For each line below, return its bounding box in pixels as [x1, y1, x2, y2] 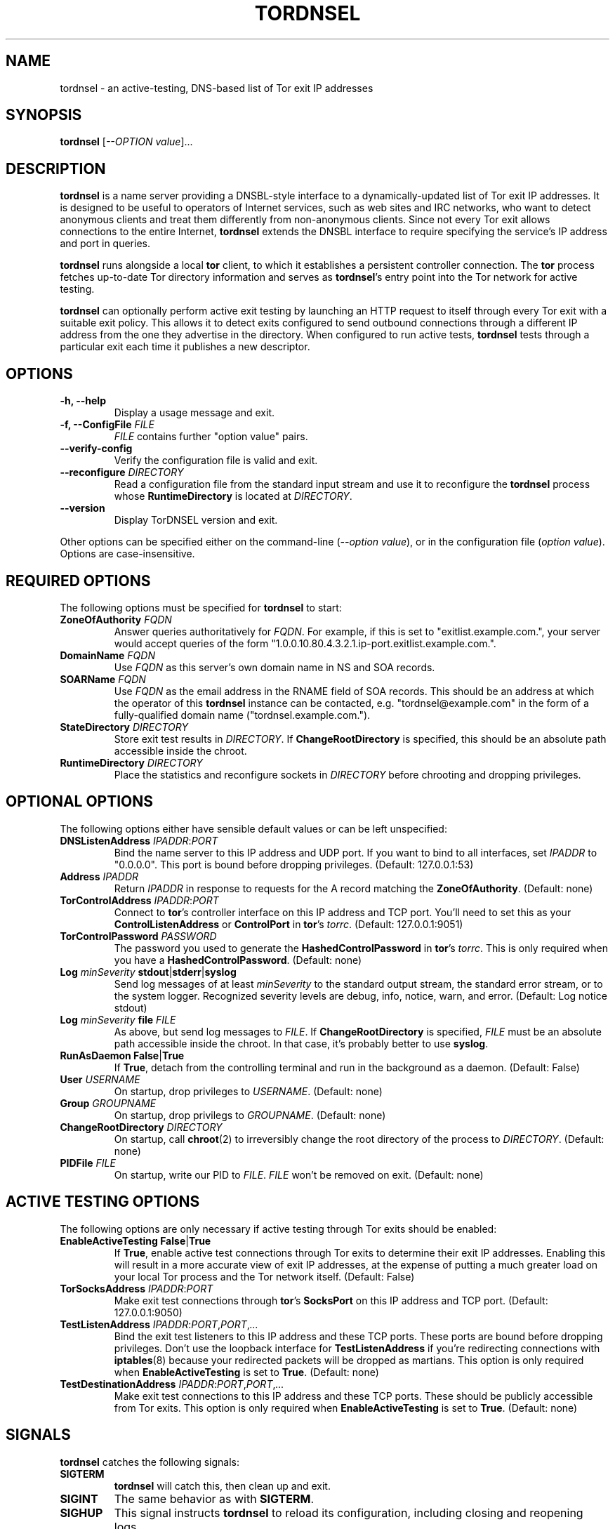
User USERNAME [60, 1073, 140, 1085]
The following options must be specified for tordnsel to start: [60, 601, 342, 614]
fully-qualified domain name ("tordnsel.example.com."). [114, 708, 371, 721]
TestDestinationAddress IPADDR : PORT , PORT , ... [60, 1377, 284, 1390]
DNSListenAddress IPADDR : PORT [60, 834, 218, 847]
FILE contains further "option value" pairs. [114, 430, 308, 443]
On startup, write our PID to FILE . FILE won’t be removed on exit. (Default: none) [114, 1168, 484, 1181]
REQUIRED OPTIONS [6, 571, 151, 590]
